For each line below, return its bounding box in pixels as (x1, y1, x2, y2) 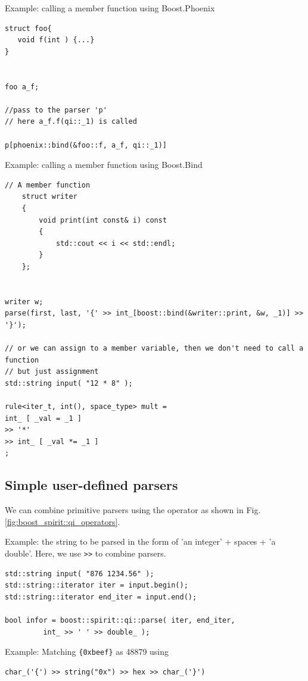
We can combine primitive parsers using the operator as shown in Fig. (5, 504, 261, 516)
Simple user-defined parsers (5, 476, 178, 494)
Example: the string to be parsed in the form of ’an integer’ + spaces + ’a (5, 535, 276, 548)
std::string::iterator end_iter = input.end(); (5, 592, 197, 601)
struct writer (21, 192, 77, 201)
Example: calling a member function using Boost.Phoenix (5, 2, 215, 14)
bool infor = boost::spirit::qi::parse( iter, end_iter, (5, 616, 235, 624)
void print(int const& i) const (39, 215, 167, 224)
